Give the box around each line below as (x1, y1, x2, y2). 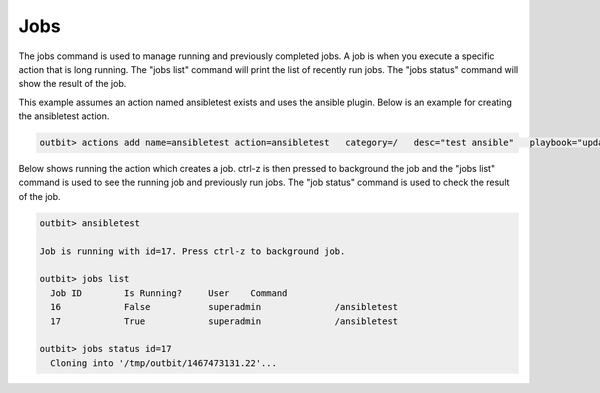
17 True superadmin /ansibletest (50, 315, 399, 327)
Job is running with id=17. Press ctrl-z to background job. (39, 245, 346, 257)
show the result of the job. (18, 78, 127, 90)
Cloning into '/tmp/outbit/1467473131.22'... (50, 357, 277, 369)
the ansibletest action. (18, 110, 110, 122)
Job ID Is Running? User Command (50, 287, 288, 299)
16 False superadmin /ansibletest (50, 301, 399, 313)
